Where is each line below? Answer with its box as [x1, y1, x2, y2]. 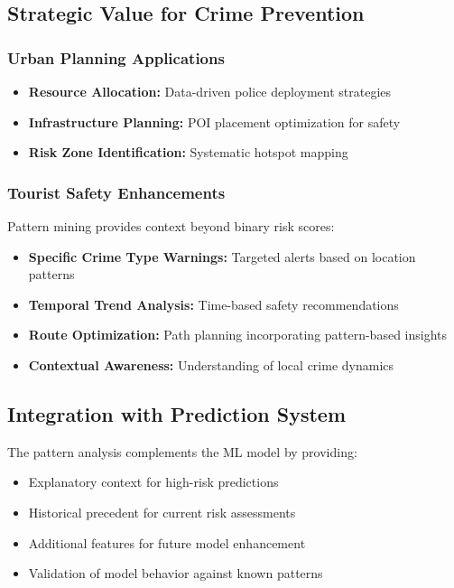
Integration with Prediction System [7, 399, 347, 427]
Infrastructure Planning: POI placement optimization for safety [28, 112, 401, 131]
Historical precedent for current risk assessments [28, 502, 296, 521]
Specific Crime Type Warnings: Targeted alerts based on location [28, 247, 416, 266]
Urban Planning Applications [7, 46, 225, 69]
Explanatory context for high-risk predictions [28, 472, 279, 491]
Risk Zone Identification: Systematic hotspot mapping [28, 143, 348, 162]
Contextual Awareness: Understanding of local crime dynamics [28, 355, 394, 374]
